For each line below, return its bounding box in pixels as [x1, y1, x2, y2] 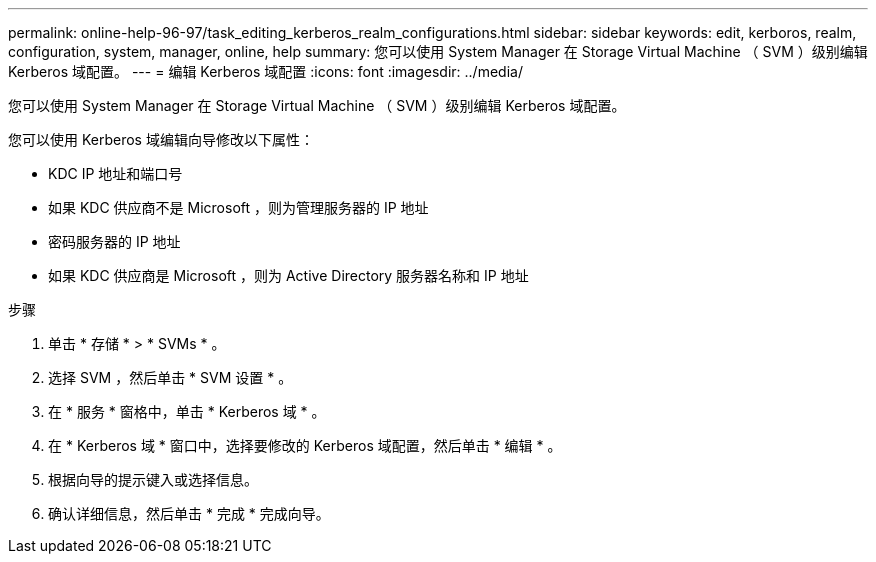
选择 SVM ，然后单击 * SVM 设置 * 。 [48, 369, 293, 386]
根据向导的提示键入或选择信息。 [48, 471, 258, 488]
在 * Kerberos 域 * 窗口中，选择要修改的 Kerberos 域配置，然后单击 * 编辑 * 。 [48, 437, 562, 454]
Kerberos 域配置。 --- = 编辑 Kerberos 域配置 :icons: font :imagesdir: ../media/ [8, 63, 523, 80]
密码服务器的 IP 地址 [48, 233, 181, 250]
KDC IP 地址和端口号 [48, 165, 183, 182]
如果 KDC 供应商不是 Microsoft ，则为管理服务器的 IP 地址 [48, 199, 429, 216]
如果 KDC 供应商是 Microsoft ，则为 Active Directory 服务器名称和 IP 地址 [48, 267, 529, 284]
